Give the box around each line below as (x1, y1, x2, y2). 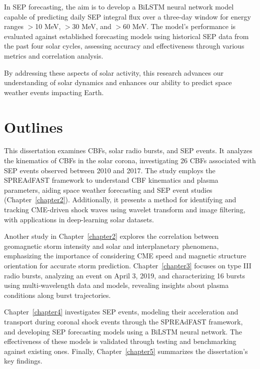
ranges (4, 21, 24, 32)
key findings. (4, 355, 42, 366)
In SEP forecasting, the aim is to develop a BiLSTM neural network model (4, 2, 234, 12)
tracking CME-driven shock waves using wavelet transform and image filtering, (4, 204, 245, 215)
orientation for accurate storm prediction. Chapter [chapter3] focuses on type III (4, 260, 251, 270)
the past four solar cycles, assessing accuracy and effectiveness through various (4, 41, 244, 51)
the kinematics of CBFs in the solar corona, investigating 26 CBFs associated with (4, 155, 256, 166)
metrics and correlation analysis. (4, 50, 103, 61)
